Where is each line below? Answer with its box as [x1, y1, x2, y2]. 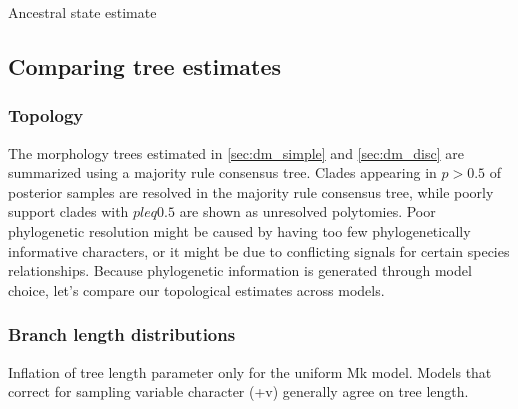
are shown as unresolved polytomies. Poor [179, 201, 436, 222]
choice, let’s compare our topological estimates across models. [8, 279, 385, 300]
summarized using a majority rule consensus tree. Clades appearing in [8, 162, 437, 183]
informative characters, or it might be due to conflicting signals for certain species [8, 240, 510, 261]
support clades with [8, 201, 129, 222]
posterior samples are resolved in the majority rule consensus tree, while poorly [8, 181, 494, 202]
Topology [8, 103, 84, 128]
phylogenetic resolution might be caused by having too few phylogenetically [8, 220, 471, 241]
